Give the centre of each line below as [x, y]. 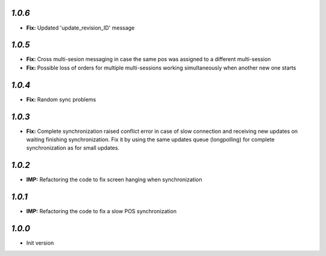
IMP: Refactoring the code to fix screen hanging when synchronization [114, 180]
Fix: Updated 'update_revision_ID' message [81, 28]
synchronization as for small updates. [73, 148]
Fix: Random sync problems [61, 99]
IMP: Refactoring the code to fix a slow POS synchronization [101, 211]
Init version [40, 243]
